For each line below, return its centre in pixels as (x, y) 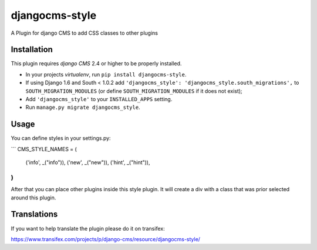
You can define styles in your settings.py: (61, 138)
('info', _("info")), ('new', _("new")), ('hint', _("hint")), (88, 162)
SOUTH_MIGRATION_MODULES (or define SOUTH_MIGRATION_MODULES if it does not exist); (134, 91)
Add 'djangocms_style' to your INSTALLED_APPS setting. (99, 99)
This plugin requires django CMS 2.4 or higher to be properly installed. (96, 64)
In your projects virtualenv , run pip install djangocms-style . (106, 74)
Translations (34, 214)
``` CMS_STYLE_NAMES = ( (44, 149)
